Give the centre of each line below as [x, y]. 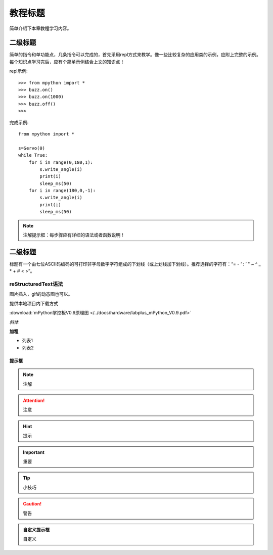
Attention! [34, 400]
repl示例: [18, 71]
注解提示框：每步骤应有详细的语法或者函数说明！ [74, 235]
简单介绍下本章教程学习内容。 [40, 28]
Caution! [32, 504]
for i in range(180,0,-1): [62, 191]
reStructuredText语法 [36, 284]
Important [34, 452]
